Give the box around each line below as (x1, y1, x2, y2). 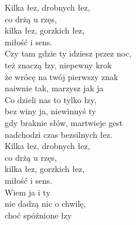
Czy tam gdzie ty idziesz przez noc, (5, 47, 132, 59)
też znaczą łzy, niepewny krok (5, 58, 112, 71)
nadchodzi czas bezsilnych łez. (5, 128, 113, 140)
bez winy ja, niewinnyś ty (5, 105, 96, 117)
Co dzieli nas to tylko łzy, (5, 93, 97, 105)
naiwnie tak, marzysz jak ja (5, 82, 104, 94)
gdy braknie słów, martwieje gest (5, 116, 123, 128)
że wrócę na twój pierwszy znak (5, 70, 118, 82)
